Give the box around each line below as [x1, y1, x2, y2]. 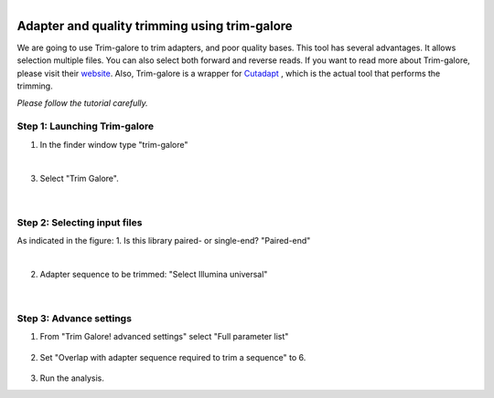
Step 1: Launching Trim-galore [16, 120, 155, 132]
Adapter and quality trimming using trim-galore [16, 18, 293, 34]
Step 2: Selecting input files [16, 215, 143, 228]
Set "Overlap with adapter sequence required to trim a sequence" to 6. [39, 351, 306, 362]
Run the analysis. [39, 372, 104, 383]
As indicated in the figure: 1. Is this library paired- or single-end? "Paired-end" [16, 236, 311, 246]
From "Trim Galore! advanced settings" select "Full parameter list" [39, 331, 289, 342]
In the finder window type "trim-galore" [39, 139, 188, 150]
